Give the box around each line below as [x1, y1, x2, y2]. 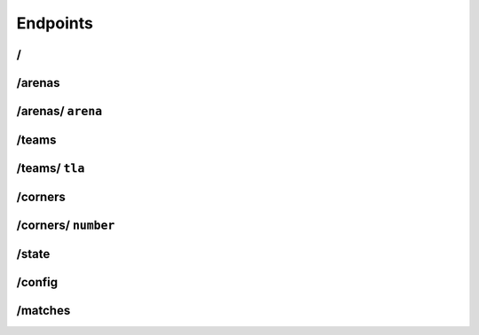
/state [16, 246, 51, 261]
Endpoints [16, 13, 93, 33]
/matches [16, 303, 71, 318]
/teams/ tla [16, 160, 85, 176]
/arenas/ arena [16, 104, 103, 119]
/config [16, 275, 58, 290]
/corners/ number [16, 218, 115, 233]
